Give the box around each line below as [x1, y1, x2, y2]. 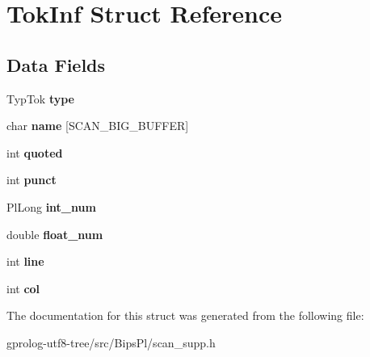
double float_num [6, 225, 103, 242]
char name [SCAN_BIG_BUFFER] [6, 117, 189, 134]
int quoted [6, 144, 63, 161]
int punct [6, 171, 57, 188]
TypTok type [6, 90, 74, 107]
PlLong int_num [6, 198, 96, 215]
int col [6, 279, 40, 296]
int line [6, 253, 44, 270]
